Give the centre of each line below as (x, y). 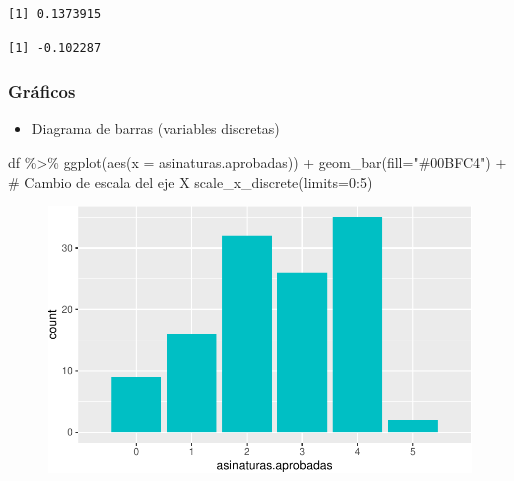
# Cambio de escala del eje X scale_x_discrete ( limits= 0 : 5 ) (190, 181)
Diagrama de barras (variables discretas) (155, 128)
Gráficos (42, 91)
